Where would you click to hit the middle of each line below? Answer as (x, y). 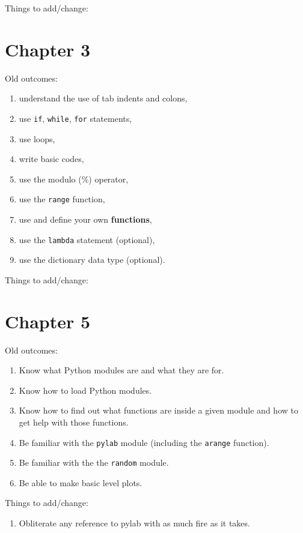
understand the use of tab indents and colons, (103, 98)
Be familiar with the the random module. (94, 462)
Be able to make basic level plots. (81, 482)
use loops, (37, 138)
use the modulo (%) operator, (74, 179)
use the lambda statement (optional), (87, 239)
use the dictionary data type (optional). (92, 260)
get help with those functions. (74, 422)
